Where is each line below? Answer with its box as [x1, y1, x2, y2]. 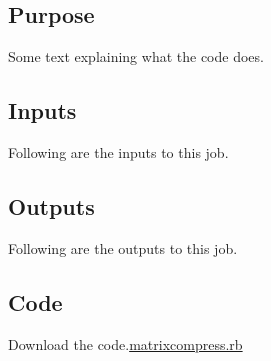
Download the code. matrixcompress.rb [8, 333, 243, 354]
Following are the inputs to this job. [8, 142, 229, 162]
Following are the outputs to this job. [8, 237, 238, 258]
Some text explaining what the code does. [8, 46, 264, 67]
